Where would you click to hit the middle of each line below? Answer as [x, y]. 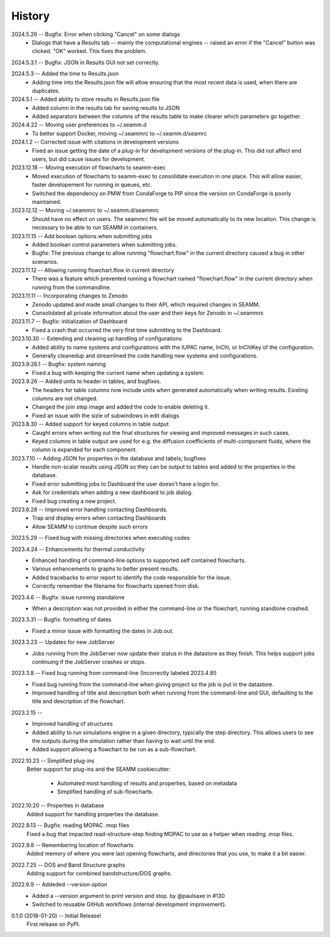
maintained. [47, 202]
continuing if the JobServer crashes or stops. [89, 662]
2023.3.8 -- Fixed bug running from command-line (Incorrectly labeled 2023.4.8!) [114, 673]
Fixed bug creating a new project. [74, 501]
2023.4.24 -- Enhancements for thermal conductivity [78, 549]
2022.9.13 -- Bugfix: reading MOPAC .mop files [70, 825]
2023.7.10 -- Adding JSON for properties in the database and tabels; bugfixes [108, 458]
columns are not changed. [65, 398]
